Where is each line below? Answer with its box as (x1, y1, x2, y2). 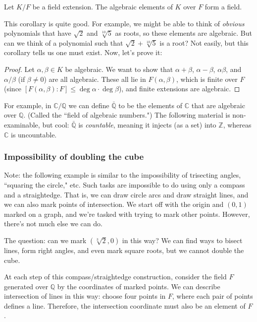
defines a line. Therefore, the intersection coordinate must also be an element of (4, 300, 246, 311)
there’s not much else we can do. (4, 218, 103, 229)
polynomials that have (4, 28, 71, 38)
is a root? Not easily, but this (159, 37, 249, 48)
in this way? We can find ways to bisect (122, 235, 243, 245)
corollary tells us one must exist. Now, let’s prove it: (4, 47, 162, 58)
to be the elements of (118, 100, 183, 110)
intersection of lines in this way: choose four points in (4, 291, 166, 301)
